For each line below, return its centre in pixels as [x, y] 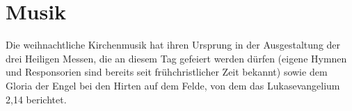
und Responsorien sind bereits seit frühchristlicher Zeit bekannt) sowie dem [167, 72]
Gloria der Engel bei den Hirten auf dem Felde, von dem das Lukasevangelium [173, 85]
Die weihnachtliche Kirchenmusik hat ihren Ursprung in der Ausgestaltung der [173, 45]
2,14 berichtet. [36, 99]
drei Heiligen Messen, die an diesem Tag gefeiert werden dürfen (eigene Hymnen [176, 58]
